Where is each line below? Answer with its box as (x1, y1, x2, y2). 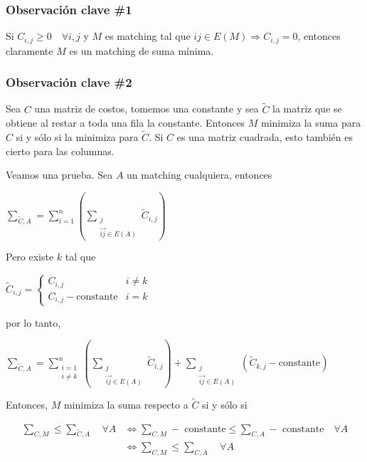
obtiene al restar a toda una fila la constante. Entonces (6, 115, 245, 130)
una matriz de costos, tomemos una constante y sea (34, 101, 259, 116)
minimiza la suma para (261, 115, 361, 130)
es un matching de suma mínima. (69, 43, 214, 58)
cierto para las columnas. (6, 143, 115, 158)
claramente (6, 43, 53, 58)
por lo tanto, (6, 315, 61, 330)
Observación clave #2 (6, 73, 132, 91)
